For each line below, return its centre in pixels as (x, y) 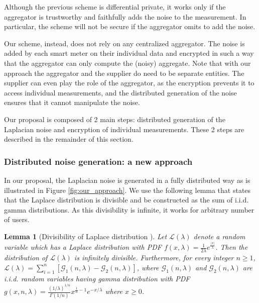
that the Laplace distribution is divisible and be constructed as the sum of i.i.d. (126, 200)
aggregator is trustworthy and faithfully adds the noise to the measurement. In (125, 16)
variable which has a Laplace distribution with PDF (83, 247)
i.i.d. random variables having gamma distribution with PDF (97, 278)
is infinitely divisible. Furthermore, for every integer (154, 258)
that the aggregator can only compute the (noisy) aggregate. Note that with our (127, 63)
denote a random (219, 236)
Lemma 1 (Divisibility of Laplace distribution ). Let (86, 236)
